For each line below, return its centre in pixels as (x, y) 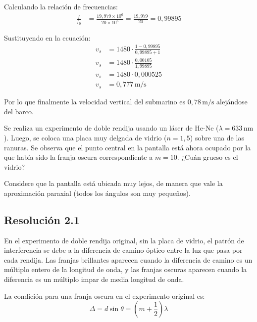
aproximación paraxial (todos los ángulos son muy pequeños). (97, 193)
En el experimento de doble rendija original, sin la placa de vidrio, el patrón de (124, 240)
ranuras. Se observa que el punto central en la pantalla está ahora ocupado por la (128, 147)
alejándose (232, 102)
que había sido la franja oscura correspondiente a (78, 157)
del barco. (19, 111)
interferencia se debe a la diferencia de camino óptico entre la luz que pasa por (123, 250)
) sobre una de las (217, 137)
